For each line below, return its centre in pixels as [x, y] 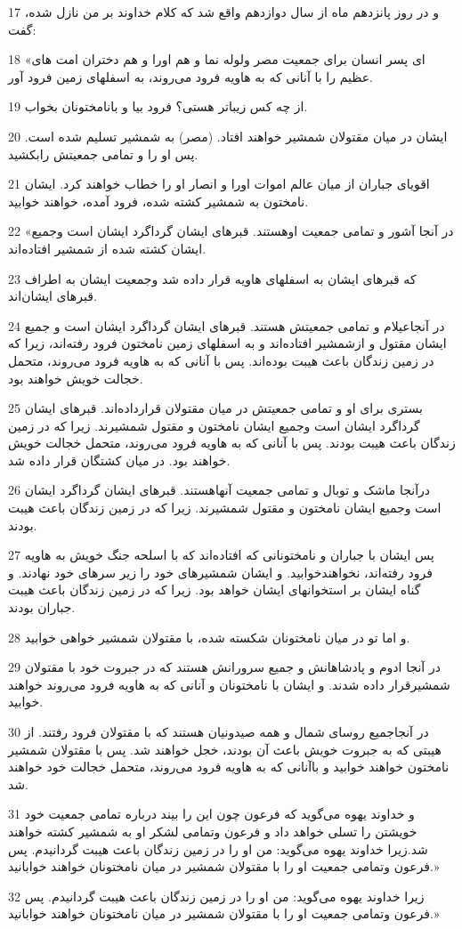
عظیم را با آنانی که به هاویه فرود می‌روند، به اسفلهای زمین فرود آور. [190, 76]
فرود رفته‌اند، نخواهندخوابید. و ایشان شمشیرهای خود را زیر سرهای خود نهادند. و [220, 572]
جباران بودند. [42, 607]
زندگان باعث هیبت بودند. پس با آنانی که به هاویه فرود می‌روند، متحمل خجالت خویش [232, 443]
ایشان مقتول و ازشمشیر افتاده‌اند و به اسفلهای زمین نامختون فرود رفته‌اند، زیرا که [227, 343]
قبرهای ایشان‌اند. [53, 296]
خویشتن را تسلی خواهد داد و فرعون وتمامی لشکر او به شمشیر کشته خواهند [213, 831]
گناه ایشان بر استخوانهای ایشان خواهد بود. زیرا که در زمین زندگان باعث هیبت [215, 590]
